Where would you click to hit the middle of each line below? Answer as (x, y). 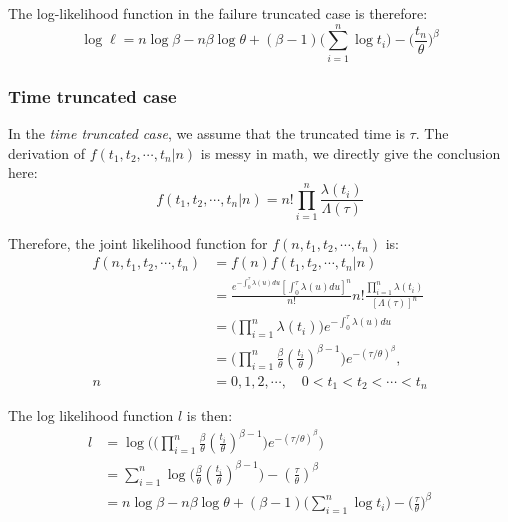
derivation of (47, 152)
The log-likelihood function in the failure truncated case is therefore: (218, 13)
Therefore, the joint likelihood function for (138, 242)
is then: (209, 415)
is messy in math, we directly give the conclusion (350, 152)
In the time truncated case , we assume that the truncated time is (206, 132)
